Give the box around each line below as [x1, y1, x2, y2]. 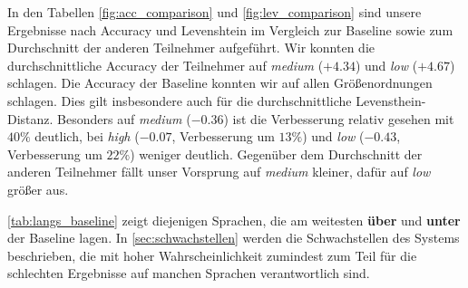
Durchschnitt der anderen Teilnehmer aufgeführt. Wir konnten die [7, 38, 375, 57]
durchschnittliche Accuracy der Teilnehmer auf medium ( [7, 55, 324, 74]
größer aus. [7, 179, 69, 198]
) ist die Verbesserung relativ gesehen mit [223, 109, 454, 128]
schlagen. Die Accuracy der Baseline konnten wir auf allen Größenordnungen [7, 73, 433, 92]
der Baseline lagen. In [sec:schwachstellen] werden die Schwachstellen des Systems [7, 228, 460, 247]
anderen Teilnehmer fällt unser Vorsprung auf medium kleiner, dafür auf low [7, 162, 431, 181]
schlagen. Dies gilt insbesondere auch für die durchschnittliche [7, 91, 352, 110]
